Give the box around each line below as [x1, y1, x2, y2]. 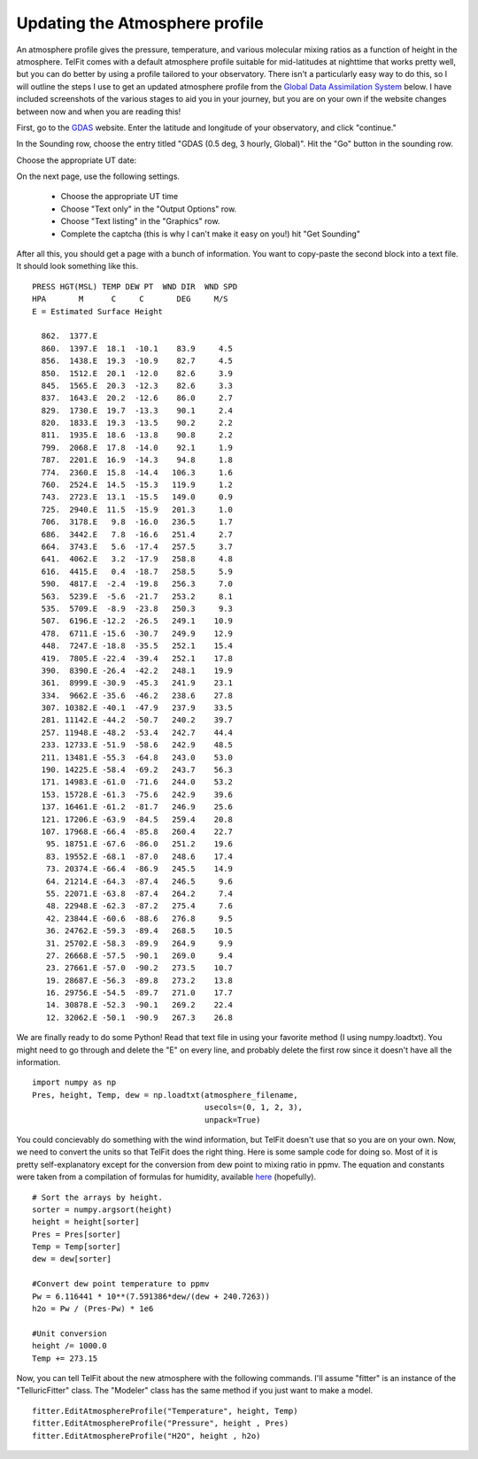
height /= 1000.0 [32, 1341, 107, 1351]
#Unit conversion [32, 1328, 107, 1339]
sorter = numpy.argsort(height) [32, 1204, 173, 1215]
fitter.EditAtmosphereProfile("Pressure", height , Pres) [32, 1418, 289, 1429]
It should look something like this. [16, 261, 139, 272]
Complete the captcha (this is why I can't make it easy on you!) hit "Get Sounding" [60, 228, 360, 239]
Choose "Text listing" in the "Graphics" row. [60, 216, 220, 227]
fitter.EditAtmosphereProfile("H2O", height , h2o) [32, 1431, 261, 1440]
